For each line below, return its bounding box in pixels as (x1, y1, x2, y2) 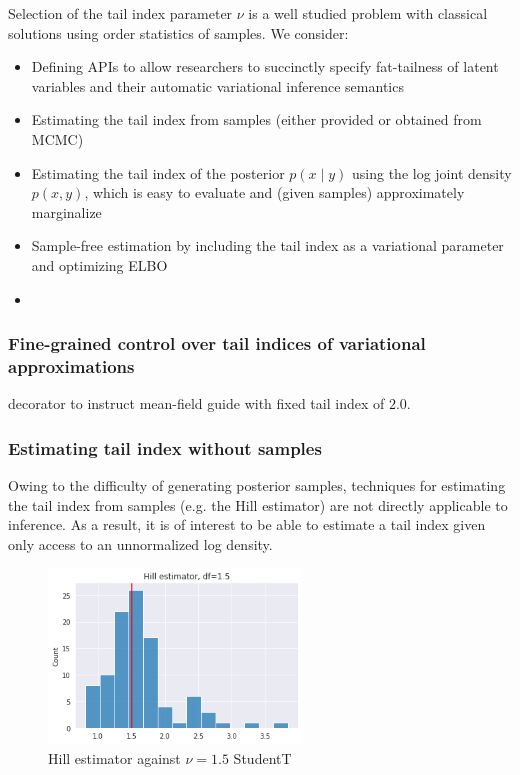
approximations (8, 353, 135, 378)
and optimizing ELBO (31, 254, 168, 275)
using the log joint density (352, 162, 512, 183)
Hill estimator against (48, 747, 181, 768)
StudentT (233, 747, 292, 768)
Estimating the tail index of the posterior (31, 162, 285, 183)
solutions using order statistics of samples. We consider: (8, 22, 349, 43)
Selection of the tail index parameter (8, 3, 233, 23)
